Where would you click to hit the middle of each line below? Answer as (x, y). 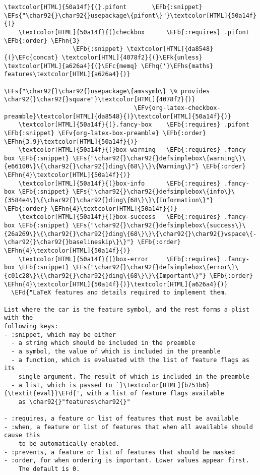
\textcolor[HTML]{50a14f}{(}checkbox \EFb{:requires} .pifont (134, 32)
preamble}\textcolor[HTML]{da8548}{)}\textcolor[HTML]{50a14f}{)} (118, 116)
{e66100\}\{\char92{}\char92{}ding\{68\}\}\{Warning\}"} (102, 167)
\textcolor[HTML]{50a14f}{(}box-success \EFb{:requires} (119, 217)
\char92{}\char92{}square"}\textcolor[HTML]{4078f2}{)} (100, 100)
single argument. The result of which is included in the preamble (134, 376)
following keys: (31, 326)
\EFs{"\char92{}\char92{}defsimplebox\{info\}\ (154, 192)
